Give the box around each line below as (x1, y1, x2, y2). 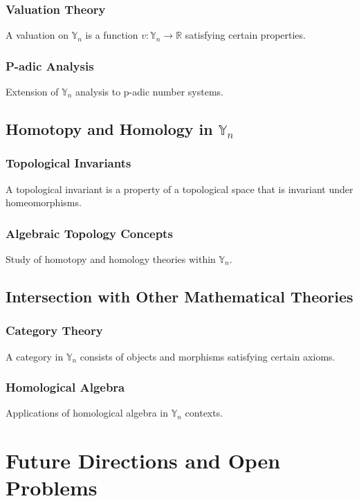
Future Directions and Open (6, 446, 281, 475)
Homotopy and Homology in (6, 118, 213, 140)
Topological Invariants (6, 154, 131, 172)
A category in (6, 349, 64, 363)
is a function (85, 28, 138, 42)
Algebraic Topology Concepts (6, 224, 173, 242)
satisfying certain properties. (185, 28, 306, 42)
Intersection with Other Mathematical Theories (6, 286, 353, 307)
